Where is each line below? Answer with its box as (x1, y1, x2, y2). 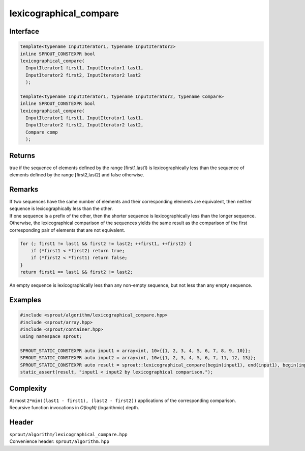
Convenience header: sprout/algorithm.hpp (9, 438, 109, 444)
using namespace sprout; (20, 334, 82, 339)
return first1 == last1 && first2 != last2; (20, 269, 133, 275)
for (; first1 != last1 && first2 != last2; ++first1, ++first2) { (20, 241, 192, 247)
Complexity (9, 384, 47, 392)
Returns (9, 151, 36, 160)
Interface (9, 27, 39, 36)
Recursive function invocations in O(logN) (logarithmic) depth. (9, 405, 139, 411)
